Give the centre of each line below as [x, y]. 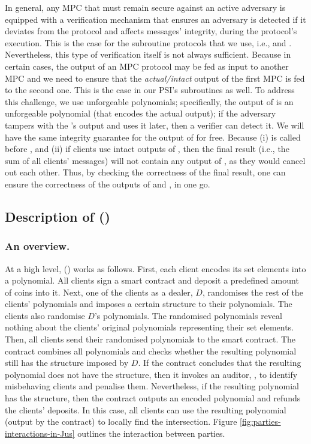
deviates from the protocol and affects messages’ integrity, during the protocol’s [151, 31]
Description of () [58, 216]
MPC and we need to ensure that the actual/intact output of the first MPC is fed [155, 78]
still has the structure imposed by [67, 363]
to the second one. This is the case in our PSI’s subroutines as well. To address [150, 90]
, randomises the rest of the [253, 292]
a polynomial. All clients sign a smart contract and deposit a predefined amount [152, 280]
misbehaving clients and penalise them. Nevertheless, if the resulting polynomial [152, 386]
